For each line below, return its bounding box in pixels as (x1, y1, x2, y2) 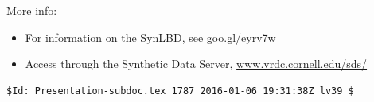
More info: (6, 2, 57, 18)
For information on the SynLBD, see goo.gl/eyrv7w (25, 28, 276, 45)
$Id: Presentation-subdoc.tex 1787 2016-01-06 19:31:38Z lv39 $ (6, 85, 354, 96)
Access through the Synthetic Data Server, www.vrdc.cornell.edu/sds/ (25, 55, 368, 72)
